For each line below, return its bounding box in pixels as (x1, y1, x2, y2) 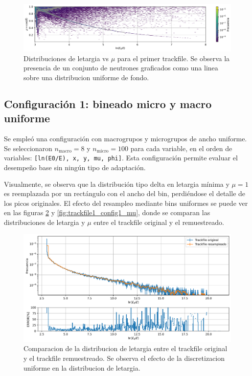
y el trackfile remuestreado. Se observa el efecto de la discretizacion (23, 353, 225, 363)
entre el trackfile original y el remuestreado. (93, 217, 224, 227)
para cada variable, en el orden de (130, 143, 232, 153)
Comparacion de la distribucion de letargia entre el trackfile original (23, 343, 228, 354)
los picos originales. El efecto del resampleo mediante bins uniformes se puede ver (4, 198, 248, 208)
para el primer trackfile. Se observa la (117, 53, 230, 63)
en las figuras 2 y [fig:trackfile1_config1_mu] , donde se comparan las (4, 207, 210, 218)
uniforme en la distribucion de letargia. (23, 362, 140, 373)
